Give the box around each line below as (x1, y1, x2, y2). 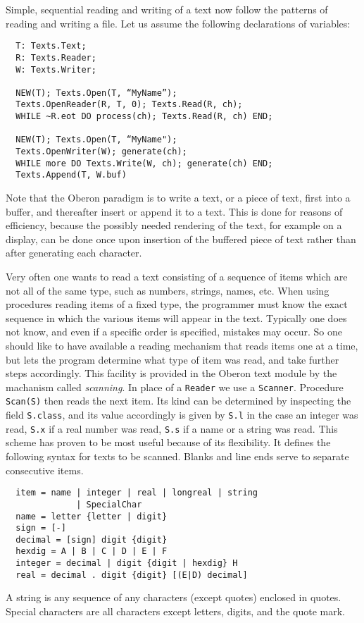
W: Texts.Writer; (15, 64, 96, 75)
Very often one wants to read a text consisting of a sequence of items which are (6, 269, 348, 284)
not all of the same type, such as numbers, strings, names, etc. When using (6, 283, 330, 297)
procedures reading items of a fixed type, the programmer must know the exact (6, 297, 348, 311)
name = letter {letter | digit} (15, 511, 168, 522)
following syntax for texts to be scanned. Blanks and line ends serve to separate (6, 449, 349, 463)
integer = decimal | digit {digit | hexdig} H (15, 558, 238, 569)
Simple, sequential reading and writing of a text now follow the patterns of (6, 2, 328, 16)
